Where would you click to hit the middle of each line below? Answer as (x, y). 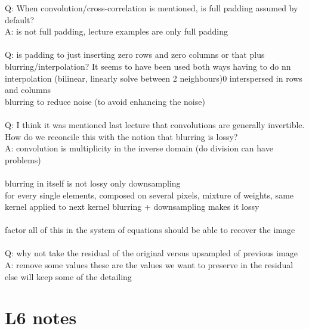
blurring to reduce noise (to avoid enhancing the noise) (105, 101)
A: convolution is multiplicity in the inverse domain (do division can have (139, 148)
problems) (23, 159)
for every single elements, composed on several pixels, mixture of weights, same (149, 195)
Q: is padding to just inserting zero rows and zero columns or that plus (135, 55)
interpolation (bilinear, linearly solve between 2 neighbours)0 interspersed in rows (154, 78)
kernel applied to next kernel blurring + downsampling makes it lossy (132, 207)
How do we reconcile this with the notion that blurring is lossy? (121, 136)
